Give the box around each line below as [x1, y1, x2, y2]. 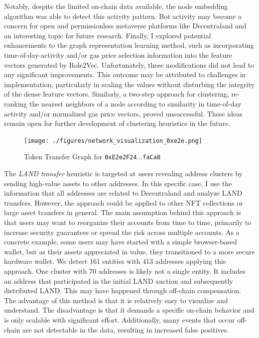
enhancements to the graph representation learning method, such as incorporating [4, 40, 254, 50]
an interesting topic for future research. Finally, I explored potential [4, 30, 211, 40]
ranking [4, 98, 27, 109]
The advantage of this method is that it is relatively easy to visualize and [4, 295, 228, 305]
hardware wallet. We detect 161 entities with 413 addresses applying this [4, 256, 226, 266]
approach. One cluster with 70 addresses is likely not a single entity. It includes [4, 265, 246, 276]
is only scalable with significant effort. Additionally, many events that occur [4, 314, 235, 325]
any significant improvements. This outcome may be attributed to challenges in [4, 69, 246, 80]
